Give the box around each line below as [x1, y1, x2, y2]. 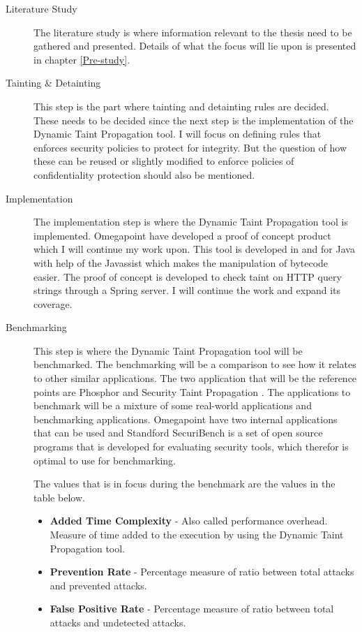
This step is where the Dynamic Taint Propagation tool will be [33, 343, 303, 358]
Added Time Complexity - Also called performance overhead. [50, 513, 328, 528]
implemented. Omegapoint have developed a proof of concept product [33, 228, 331, 242]
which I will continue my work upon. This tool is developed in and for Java [33, 242, 355, 256]
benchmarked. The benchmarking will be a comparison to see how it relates [33, 357, 356, 372]
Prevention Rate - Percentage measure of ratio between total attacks [50, 564, 354, 579]
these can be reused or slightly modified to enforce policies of [33, 154, 294, 168]
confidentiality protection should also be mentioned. [33, 167, 255, 182]
